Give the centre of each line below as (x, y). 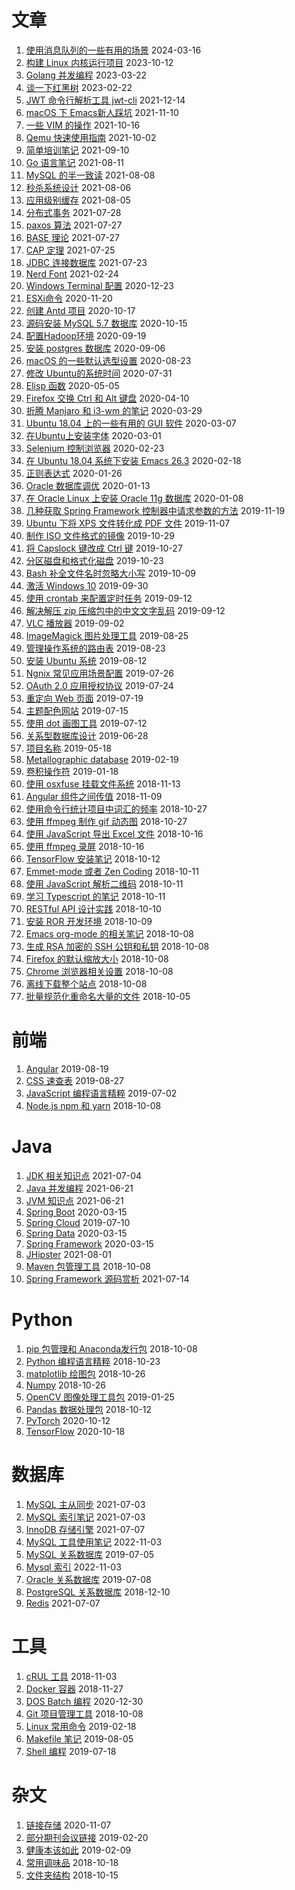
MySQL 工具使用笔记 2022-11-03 (94, 1542)
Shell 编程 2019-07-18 (71, 1751)
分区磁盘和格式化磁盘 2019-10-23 (94, 560)
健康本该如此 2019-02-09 (78, 1850)
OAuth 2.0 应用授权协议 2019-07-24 (99, 685)
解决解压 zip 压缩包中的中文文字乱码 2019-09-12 (125, 610)
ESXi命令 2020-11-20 (69, 298)
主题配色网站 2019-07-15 (77, 710)
